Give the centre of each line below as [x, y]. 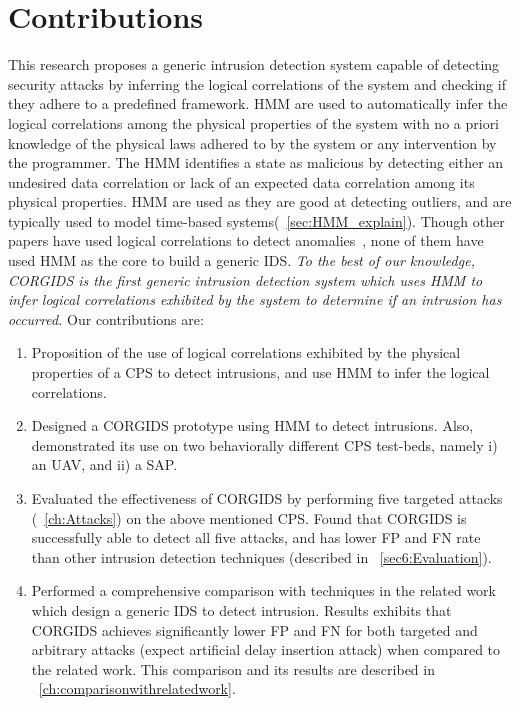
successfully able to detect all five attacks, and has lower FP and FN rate [256, 537]
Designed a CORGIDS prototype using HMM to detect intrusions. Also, [252, 425]
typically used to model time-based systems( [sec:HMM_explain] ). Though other [256, 220]
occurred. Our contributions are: [106, 318]
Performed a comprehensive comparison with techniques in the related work [263, 590]
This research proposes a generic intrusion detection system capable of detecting [254, 64]
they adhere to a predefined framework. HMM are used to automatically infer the [258, 103]
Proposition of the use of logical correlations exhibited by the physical [246, 352]
